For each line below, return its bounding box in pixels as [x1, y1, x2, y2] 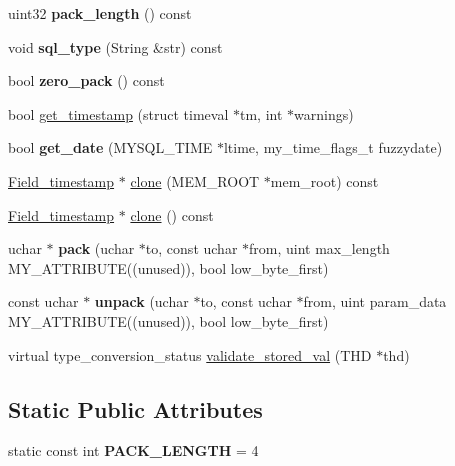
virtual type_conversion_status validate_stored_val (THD [8, 344, 372, 365]
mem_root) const [270, 170, 379, 191]
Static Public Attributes [8, 393, 263, 424]
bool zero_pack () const [8, 70, 165, 91]
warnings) [294, 103, 354, 124]
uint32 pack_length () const [8, 3, 192, 23]
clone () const [130, 204, 214, 225]
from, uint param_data [303, 291, 447, 312]
